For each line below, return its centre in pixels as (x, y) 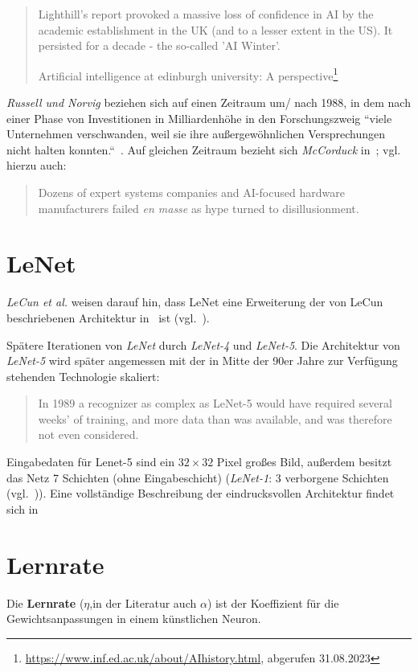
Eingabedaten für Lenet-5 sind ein (90, 462)
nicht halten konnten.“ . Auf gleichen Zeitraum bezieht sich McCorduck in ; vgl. (204, 149)
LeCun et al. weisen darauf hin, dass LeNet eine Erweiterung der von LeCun (195, 302)
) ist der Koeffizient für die (273, 602)
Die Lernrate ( (45, 602)
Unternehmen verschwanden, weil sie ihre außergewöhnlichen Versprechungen (196, 134)
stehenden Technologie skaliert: (83, 376)
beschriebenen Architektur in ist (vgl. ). (108, 317)
